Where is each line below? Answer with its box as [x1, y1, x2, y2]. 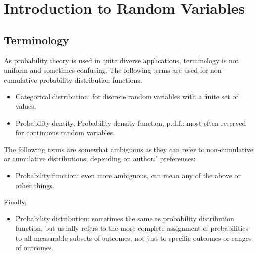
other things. [15, 180, 54, 190]
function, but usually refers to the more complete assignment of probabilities [15, 223, 248, 233]
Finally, [4, 197, 27, 207]
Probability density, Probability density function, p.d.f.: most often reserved [15, 117, 246, 128]
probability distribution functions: [39, 74, 142, 85]
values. [15, 101, 36, 111]
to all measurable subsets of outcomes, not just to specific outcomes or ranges [15, 232, 252, 243]
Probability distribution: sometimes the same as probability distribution [15, 213, 234, 223]
